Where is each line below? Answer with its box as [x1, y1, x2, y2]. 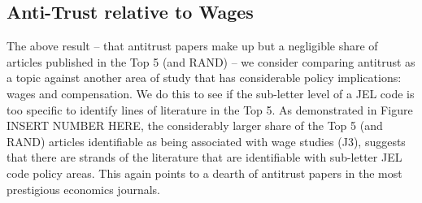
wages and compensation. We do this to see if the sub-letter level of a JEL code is [7, 84, 415, 101]
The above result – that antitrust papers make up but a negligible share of [7, 37, 378, 54]
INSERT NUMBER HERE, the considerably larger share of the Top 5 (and [7, 117, 383, 134]
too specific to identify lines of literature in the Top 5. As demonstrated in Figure [7, 101, 413, 118]
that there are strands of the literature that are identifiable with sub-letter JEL [7, 149, 402, 166]
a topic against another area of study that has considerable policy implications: [7, 69, 402, 86]
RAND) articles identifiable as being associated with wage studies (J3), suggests [7, 132, 406, 149]
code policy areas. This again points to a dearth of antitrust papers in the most [7, 164, 402, 181]
